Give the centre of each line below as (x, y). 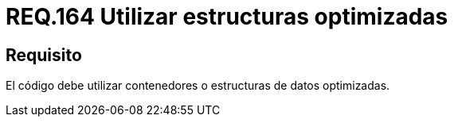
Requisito (44, 55)
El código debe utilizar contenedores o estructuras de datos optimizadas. (198, 86)
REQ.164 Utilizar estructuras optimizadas (227, 17)
